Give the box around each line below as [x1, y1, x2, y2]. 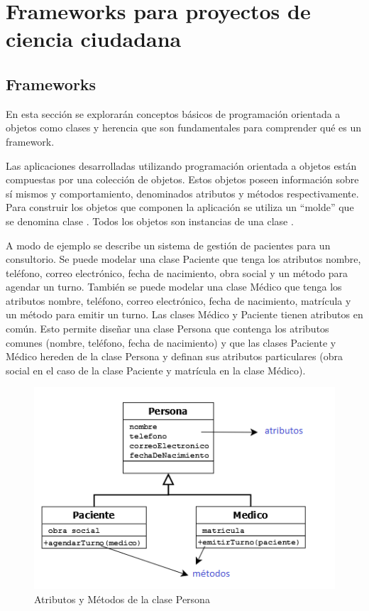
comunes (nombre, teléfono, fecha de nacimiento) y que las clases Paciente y [6, 335, 336, 350]
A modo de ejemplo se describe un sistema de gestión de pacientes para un [6, 237, 331, 252]
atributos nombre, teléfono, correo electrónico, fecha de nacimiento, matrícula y [6, 293, 351, 308]
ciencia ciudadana [6, 24, 182, 53]
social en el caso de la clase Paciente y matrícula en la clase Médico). [6, 362, 306, 377]
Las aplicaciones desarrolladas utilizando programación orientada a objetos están [6, 158, 357, 173]
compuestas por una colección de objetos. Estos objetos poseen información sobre [6, 172, 359, 187]
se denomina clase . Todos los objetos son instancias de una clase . [6, 213, 294, 228]
